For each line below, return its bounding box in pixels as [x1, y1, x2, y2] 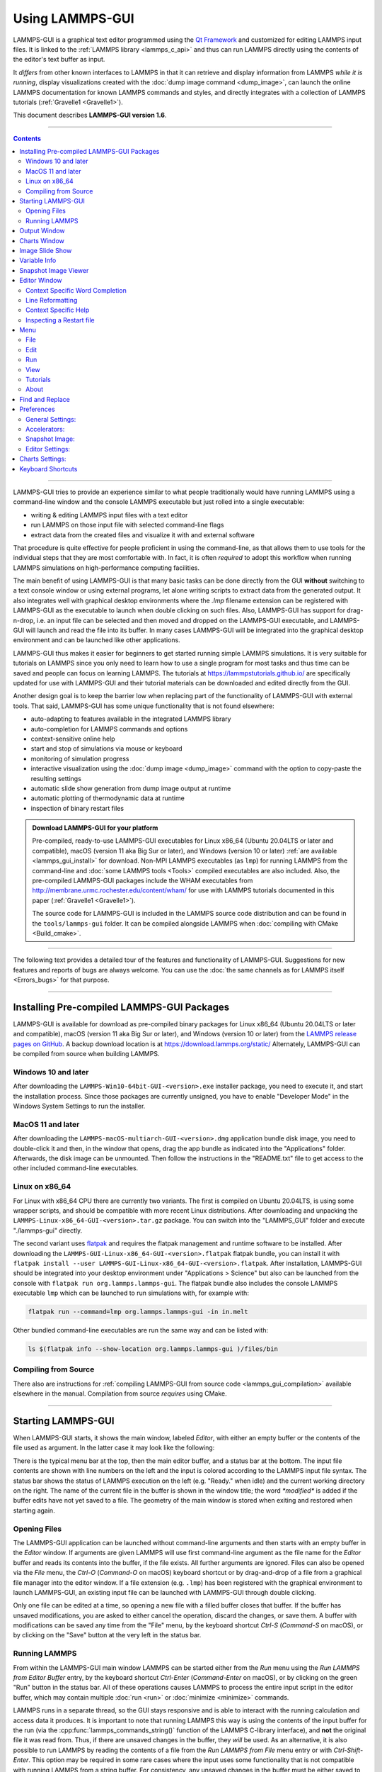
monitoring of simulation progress [30, 754, 129, 763]
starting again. [13, 1506, 56, 1515]
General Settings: [25, 415, 76, 423]
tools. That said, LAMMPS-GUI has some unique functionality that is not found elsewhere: [13, 702, 275, 710]
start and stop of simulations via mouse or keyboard [30, 744, 183, 753]
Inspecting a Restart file [25, 315, 95, 324]
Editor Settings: [25, 444, 71, 453]
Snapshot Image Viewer [19, 266, 89, 274]
